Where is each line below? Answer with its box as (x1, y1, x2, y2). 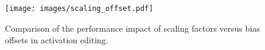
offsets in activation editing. (5, 34, 108, 46)
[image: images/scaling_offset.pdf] (5, 4, 154, 13)
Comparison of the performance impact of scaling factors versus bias (5, 21, 260, 34)
